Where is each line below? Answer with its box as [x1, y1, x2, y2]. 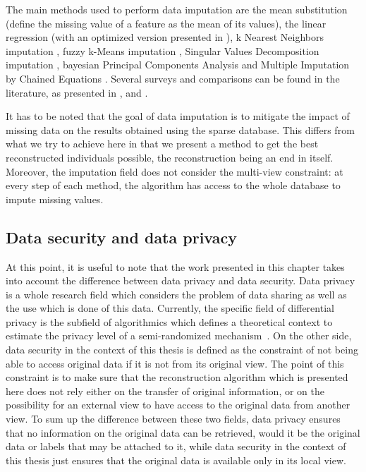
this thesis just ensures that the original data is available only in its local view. [6, 452, 346, 467]
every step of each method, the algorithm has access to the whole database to [6, 178, 341, 193]
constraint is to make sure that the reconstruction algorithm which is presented [6, 370, 348, 385]
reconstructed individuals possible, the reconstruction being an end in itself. [6, 150, 334, 164]
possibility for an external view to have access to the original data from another [6, 397, 350, 412]
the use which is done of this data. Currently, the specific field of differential [6, 301, 334, 315]
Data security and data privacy [6, 226, 237, 248]
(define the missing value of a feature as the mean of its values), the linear [6, 16, 327, 30]
